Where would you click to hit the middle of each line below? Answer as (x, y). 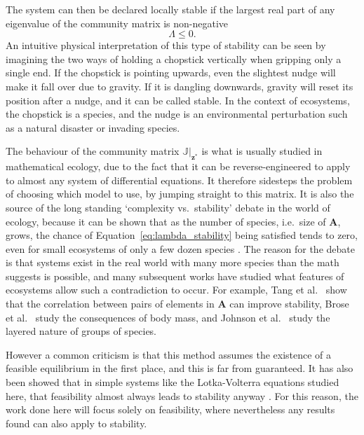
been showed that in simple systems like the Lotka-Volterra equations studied (173, 382)
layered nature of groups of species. (81, 331)
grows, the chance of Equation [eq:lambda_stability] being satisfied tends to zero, (182, 235)
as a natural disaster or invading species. (93, 127)
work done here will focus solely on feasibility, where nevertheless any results (170, 409)
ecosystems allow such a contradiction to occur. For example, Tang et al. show (176, 290)
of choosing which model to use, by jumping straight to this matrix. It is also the (180, 194)
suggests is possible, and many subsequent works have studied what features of (175, 276)
